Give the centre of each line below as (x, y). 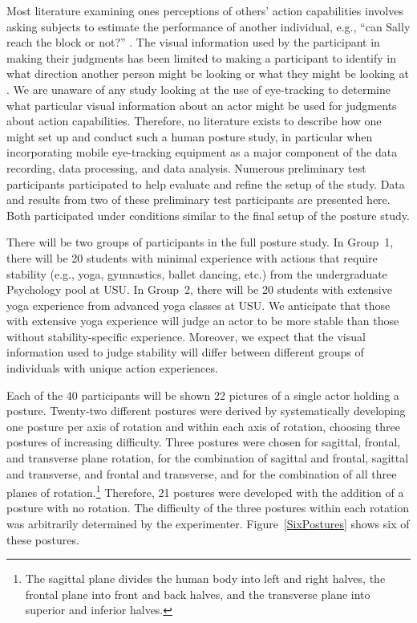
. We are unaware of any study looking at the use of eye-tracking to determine (199, 89)
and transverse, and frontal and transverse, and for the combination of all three (202, 473)
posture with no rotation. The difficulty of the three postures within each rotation (208, 508)
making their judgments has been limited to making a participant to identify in (201, 57)
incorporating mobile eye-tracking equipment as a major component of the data (202, 152)
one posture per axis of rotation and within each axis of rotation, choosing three (203, 426)
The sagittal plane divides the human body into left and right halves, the (205, 578)
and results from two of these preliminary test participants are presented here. (198, 200)
